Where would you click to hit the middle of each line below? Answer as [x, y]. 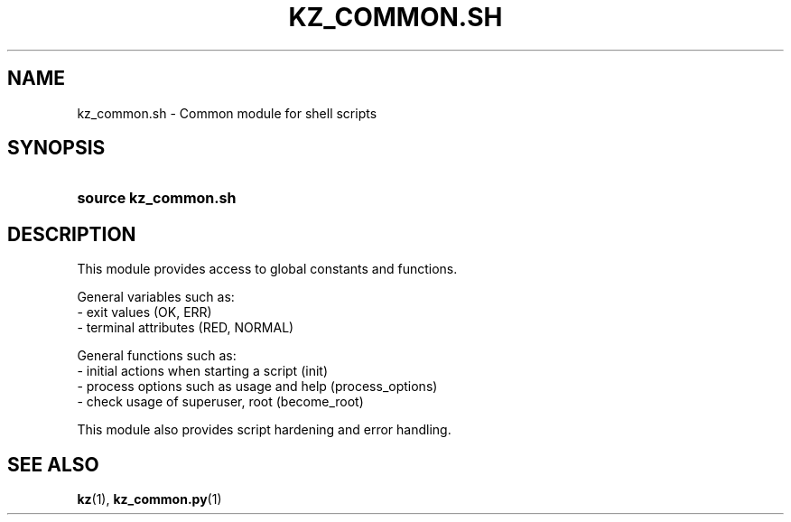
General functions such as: [157, 356]
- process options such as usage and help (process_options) [257, 387]
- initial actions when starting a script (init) [202, 371]
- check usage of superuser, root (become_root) [220, 402]
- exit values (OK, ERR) [144, 312]
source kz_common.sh [157, 198]
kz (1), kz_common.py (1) [149, 499]
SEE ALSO [53, 464]
